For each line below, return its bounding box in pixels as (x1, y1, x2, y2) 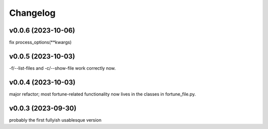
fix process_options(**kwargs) (9, 40, 72, 45)
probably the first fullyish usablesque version (9, 117, 102, 123)
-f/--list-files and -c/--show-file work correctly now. (9, 65, 116, 71)
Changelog (9, 7, 56, 18)
